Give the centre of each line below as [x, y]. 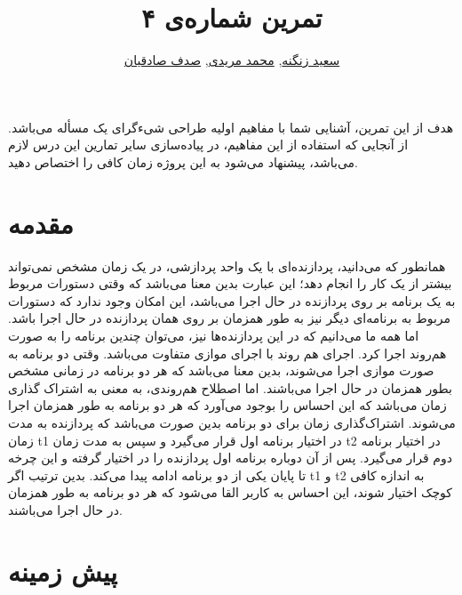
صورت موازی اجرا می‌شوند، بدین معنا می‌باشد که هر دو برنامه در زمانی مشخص [221, 370]
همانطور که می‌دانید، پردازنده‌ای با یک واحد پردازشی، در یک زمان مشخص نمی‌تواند [227, 265]
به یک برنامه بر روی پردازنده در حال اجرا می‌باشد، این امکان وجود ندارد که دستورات [232, 300]
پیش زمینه [63, 571]
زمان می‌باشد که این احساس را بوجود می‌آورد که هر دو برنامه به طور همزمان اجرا [227, 405]
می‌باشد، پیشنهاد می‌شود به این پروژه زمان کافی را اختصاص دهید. [183, 161]
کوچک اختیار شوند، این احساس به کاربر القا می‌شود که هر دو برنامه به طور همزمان [231, 492]
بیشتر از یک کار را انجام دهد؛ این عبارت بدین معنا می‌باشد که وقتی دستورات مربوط [230, 283]
